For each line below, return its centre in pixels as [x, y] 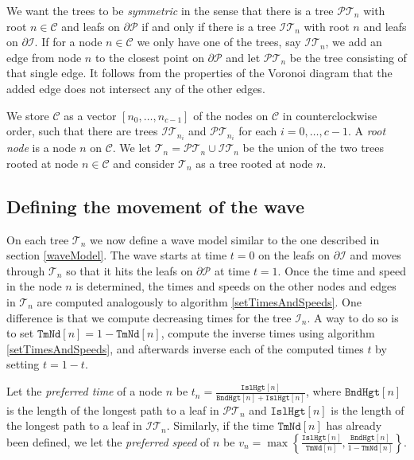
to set [20, 333]
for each [258, 131]
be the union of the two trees [313, 148]
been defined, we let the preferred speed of [108, 441]
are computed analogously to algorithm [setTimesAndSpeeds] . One [199, 302]
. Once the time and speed [342, 270]
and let [243, 57]
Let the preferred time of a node [84, 391]
